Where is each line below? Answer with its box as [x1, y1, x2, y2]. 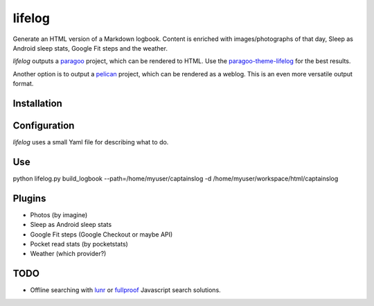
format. [12, 80, 34, 88]
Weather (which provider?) [30, 250, 107, 258]
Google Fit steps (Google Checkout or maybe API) [30, 230, 173, 239]
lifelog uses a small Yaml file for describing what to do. [12, 138, 169, 146]
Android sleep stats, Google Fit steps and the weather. [12, 44, 168, 52]
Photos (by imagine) [30, 210, 88, 219]
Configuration [12, 119, 75, 131]
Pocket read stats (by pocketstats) [30, 240, 128, 248]
